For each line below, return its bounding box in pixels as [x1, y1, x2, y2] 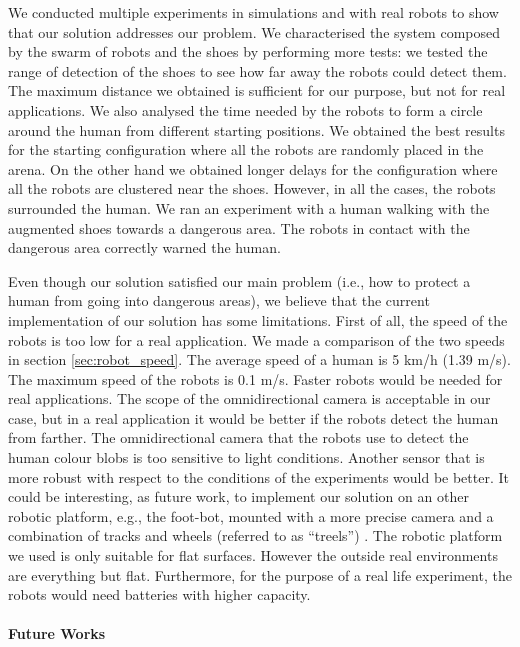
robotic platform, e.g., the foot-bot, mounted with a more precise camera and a [8, 505, 494, 526]
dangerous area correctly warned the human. [8, 237, 281, 258]
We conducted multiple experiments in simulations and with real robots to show [8, 2, 499, 22]
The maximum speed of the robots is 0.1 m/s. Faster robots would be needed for [8, 368, 503, 389]
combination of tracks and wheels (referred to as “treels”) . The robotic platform [8, 525, 503, 546]
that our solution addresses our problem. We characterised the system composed [8, 21, 500, 42]
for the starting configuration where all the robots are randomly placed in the [8, 139, 484, 160]
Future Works [8, 623, 106, 644]
